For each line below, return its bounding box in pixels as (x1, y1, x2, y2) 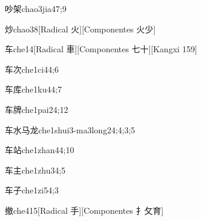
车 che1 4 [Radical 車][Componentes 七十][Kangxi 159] (5, 43, 197, 55)
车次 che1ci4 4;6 (5, 62, 59, 75)
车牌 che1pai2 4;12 (5, 103, 68, 115)
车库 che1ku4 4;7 (5, 83, 62, 95)
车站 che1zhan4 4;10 (5, 144, 74, 156)
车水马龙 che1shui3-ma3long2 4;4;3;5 (5, 123, 136, 136)
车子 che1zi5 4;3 (5, 184, 59, 196)
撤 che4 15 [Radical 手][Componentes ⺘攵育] (5, 204, 164, 216)
